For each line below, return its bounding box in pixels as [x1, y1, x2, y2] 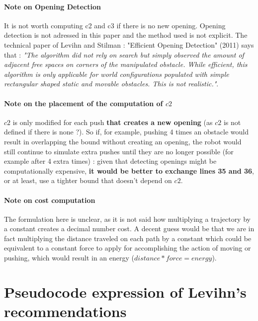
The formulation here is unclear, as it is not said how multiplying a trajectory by [4, 213, 251, 224]
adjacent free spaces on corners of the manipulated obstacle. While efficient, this [4, 59, 248, 69]
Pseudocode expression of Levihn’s [4, 281, 247, 302]
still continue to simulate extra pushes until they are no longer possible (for [4, 146, 234, 156]
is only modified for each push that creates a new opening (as [12, 117, 213, 127]
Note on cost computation [4, 194, 95, 205]
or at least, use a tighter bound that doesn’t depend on [4, 175, 172, 186]
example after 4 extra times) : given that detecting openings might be [4, 156, 217, 166]
